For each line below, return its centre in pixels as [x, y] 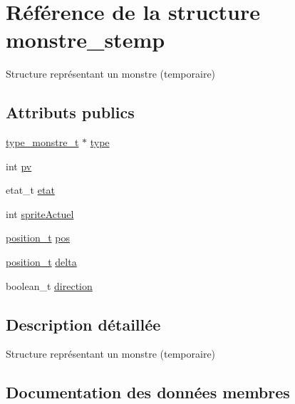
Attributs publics [70, 112]
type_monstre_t [42, 142]
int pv [19, 166]
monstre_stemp [86, 40]
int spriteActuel [40, 213]
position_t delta [41, 262]
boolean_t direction [49, 285]
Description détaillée [83, 324]
